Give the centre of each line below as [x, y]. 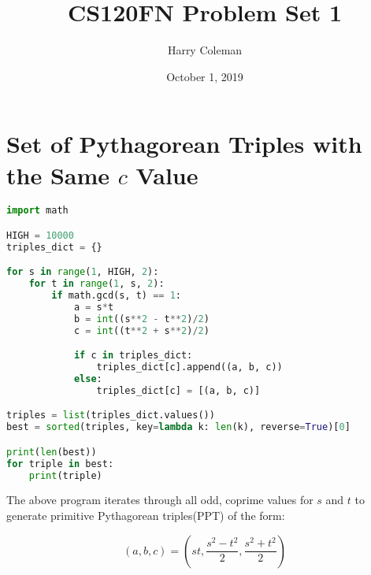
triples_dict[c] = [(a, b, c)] [178, 390]
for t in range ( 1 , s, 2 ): [96, 284]
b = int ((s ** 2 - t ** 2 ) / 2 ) [141, 319]
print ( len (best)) [52, 452]
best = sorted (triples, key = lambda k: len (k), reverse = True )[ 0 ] [178, 427]
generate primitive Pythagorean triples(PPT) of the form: [146, 516]
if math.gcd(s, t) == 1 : [116, 296]
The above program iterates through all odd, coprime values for [160, 500]
